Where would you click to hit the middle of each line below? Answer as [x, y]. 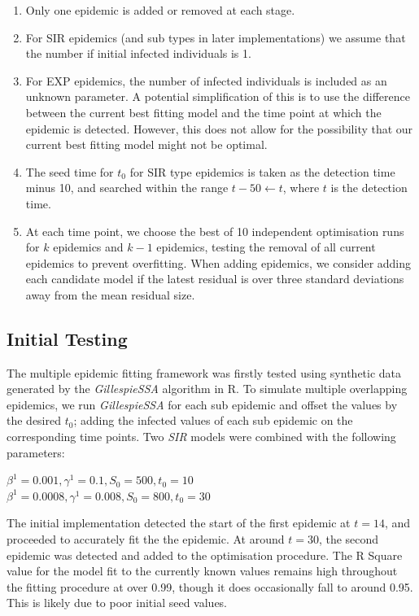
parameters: [36, 452]
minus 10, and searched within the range [127, 188]
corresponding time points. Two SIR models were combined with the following [201, 437]
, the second [349, 539]
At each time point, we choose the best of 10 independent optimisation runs [215, 231]
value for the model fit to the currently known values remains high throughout [202, 571]
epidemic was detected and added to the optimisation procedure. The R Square [205, 555]
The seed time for [70, 171]
